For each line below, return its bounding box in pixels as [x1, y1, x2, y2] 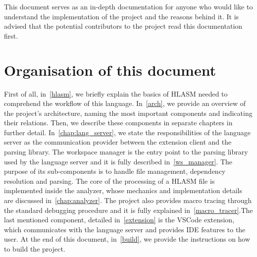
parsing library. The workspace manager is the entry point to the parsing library [4, 147, 248, 157]
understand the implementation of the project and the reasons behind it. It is [4, 11, 239, 21]
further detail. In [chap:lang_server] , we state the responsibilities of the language [4, 127, 251, 137]
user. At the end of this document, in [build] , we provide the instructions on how [4, 234, 251, 244]
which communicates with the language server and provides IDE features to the [4, 224, 246, 234]
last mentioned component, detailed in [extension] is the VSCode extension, [4, 214, 235, 225]
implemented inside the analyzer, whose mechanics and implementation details [4, 185, 242, 196]
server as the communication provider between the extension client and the [4, 137, 232, 147]
